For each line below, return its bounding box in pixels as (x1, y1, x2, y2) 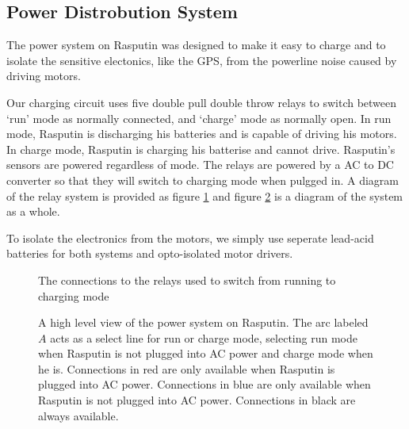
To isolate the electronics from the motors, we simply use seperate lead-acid (6, 229, 374, 246)
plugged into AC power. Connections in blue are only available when (38, 376, 371, 393)
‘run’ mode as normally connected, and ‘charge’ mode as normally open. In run (6, 109, 392, 126)
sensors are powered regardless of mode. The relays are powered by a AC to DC (6, 156, 394, 173)
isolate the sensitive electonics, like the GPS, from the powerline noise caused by (6, 52, 397, 68)
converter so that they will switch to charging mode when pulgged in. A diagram (6, 171, 399, 188)
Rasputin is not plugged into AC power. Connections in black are (38, 392, 356, 408)
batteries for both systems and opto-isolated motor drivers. (6, 245, 293, 262)
